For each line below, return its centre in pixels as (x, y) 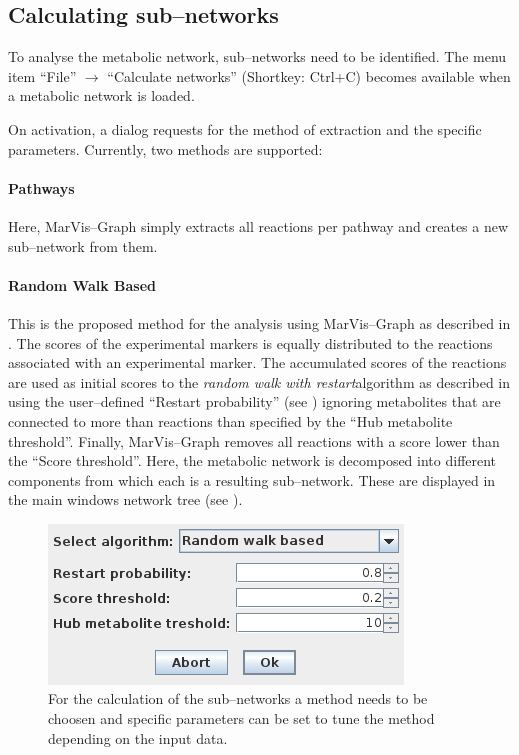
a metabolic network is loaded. (101, 95)
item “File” (42, 75)
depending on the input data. (138, 737)
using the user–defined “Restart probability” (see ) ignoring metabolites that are (254, 401)
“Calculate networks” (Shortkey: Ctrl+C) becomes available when (309, 75)
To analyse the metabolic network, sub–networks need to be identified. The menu (257, 56)
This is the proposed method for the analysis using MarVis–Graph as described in (259, 322)
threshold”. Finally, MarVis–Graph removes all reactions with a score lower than (254, 440)
